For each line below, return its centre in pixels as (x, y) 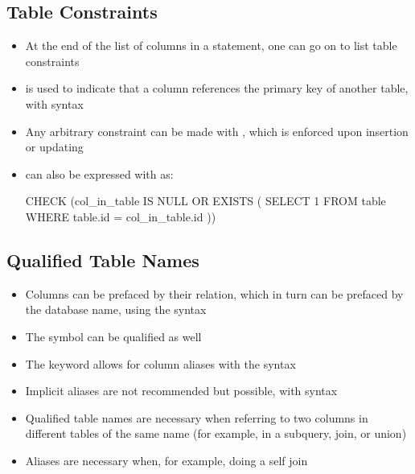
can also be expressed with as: (99, 173)
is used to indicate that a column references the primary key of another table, (217, 88)
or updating (54, 147)
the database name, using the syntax (116, 309)
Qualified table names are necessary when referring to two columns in (197, 417)
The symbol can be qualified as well (113, 336)
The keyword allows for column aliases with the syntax (160, 363)
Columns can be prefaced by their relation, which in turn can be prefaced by (214, 293)
